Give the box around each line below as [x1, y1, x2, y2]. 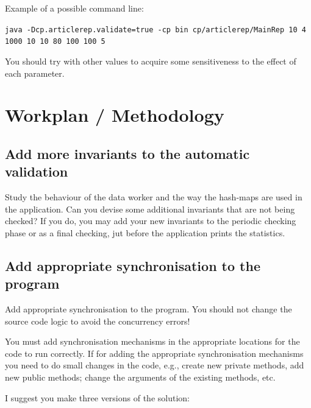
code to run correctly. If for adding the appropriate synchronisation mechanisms [5, 346, 304, 359]
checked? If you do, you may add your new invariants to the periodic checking [5, 214, 296, 227]
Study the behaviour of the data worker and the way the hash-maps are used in [5, 191, 302, 203]
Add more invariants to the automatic [5, 144, 250, 163]
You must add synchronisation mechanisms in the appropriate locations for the [5, 335, 300, 348]
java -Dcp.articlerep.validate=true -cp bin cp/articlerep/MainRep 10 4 [5, 25, 306, 34]
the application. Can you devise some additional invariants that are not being [5, 202, 295, 215]
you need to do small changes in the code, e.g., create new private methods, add [5, 359, 304, 371]
